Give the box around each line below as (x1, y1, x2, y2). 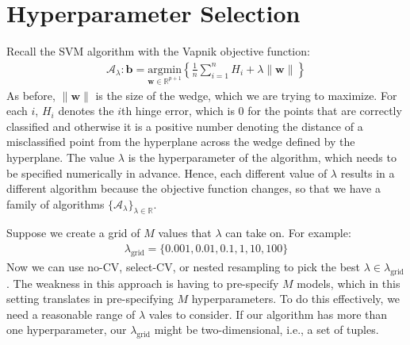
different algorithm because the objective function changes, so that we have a (6, 180, 381, 197)
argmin (148, 63, 182, 75)
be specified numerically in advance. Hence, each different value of (6, 164, 328, 181)
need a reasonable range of (6, 305, 136, 322)
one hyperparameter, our (6, 321, 127, 338)
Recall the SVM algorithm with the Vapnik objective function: (6, 43, 310, 59)
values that (158, 224, 212, 241)
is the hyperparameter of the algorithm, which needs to (128, 148, 397, 165)
